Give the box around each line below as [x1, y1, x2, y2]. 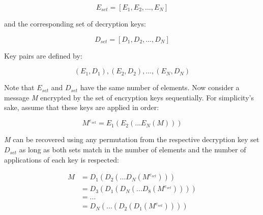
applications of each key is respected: [4, 154, 119, 165]
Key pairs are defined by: [4, 50, 82, 61]
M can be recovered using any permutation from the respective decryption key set [4, 134, 259, 145]
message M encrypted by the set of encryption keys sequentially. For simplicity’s [4, 92, 254, 102]
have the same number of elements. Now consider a [80, 82, 240, 93]
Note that [4, 82, 35, 93]
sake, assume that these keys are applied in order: [4, 102, 159, 113]
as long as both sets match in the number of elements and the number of [19, 144, 246, 155]
